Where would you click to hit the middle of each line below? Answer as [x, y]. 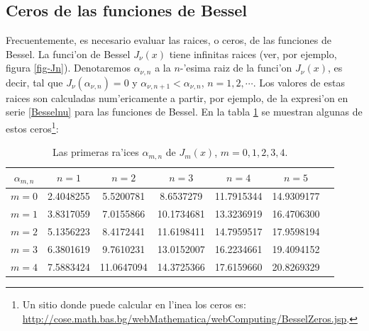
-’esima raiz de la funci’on [236, 68]
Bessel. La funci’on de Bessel [68, 54]
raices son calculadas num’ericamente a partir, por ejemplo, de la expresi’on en [177, 97]
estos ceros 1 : [32, 127]
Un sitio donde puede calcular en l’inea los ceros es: [134, 304]
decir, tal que [34, 82]
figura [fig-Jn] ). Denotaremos [68, 68]
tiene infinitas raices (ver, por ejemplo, [253, 54]
